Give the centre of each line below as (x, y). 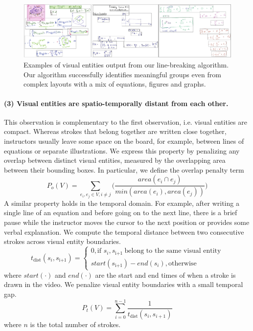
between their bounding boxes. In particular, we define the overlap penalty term (124, 169)
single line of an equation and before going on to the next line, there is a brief (121, 212)
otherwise (182, 263)
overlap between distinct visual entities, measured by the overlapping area (115, 160)
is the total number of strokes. (75, 324)
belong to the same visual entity (173, 251)
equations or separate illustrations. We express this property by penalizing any (122, 150)
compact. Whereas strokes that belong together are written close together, (115, 131)
